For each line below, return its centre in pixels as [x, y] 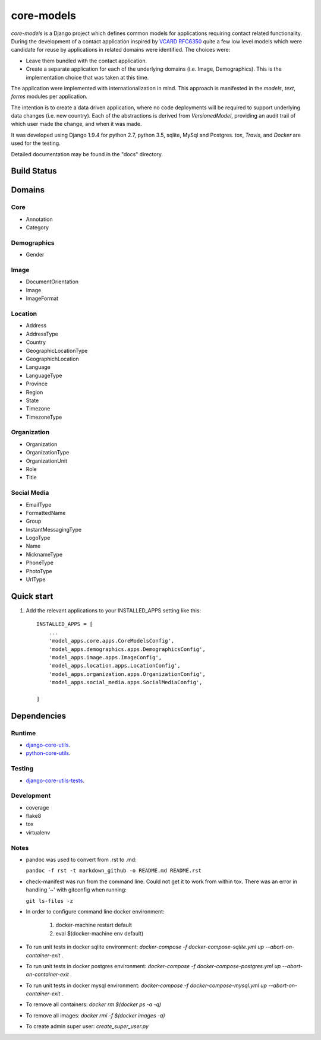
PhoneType [40, 563]
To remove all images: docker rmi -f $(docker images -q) [96, 1015]
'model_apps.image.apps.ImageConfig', [105, 657]
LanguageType [44, 375]
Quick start [32, 596]
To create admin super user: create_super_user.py [87, 1026]
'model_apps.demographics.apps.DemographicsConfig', [127, 649]
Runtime [23, 733]
